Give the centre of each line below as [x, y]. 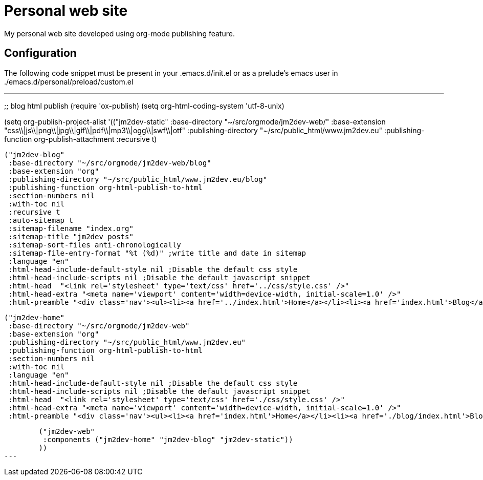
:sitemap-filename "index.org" [71, 228]
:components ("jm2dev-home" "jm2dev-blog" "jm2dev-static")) [168, 439]
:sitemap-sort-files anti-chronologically [95, 245]
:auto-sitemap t [41, 220]
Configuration [40, 53]
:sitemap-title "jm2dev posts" [71, 236]
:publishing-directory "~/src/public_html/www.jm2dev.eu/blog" [138, 179]
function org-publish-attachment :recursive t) [81, 139]
